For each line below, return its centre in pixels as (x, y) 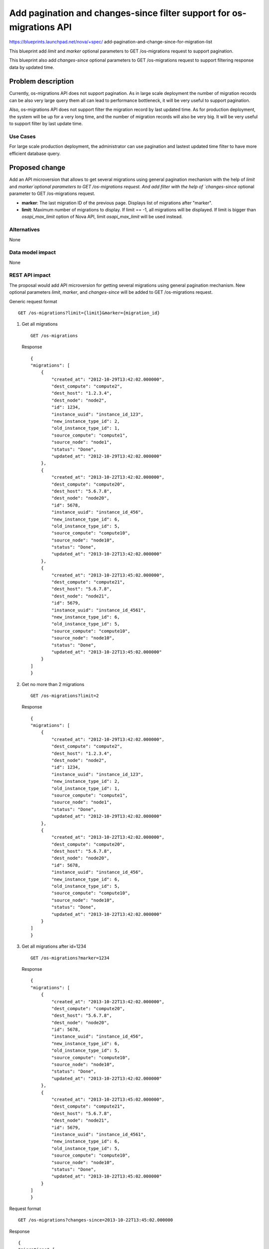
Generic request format (33, 301)
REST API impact (30, 275)
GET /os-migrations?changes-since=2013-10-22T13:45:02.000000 (96, 1220)
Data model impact (33, 252)
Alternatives (24, 230)
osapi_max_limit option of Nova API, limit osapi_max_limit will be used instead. (102, 217)
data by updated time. (32, 67)
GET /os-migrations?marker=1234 (70, 958)
